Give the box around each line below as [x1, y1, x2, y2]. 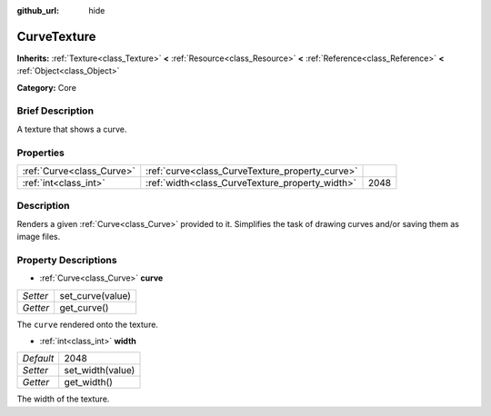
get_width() [64, 376, 114, 389]
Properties [16, 146, 65, 159]
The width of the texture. [16, 393, 110, 404]
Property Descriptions [16, 253, 117, 266]
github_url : [16, 5, 59, 15]
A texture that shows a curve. [16, 124, 127, 134]
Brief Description [16, 104, 95, 117]
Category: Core [16, 82, 77, 93]
